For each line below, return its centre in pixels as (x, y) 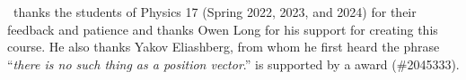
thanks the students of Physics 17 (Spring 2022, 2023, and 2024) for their (215, 12)
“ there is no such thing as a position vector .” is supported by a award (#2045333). (233, 64)
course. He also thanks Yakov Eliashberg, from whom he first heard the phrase (224, 47)
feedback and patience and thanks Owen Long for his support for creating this (223, 29)
